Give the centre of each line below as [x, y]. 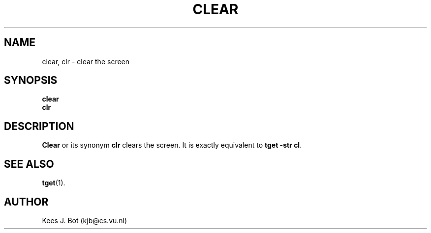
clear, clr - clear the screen [86, 61]
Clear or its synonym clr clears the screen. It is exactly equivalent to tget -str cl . [172, 145]
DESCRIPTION [39, 126]
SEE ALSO [29, 164]
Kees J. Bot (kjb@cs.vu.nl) [85, 220]
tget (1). [54, 183]
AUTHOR [26, 202]
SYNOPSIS [31, 80]
